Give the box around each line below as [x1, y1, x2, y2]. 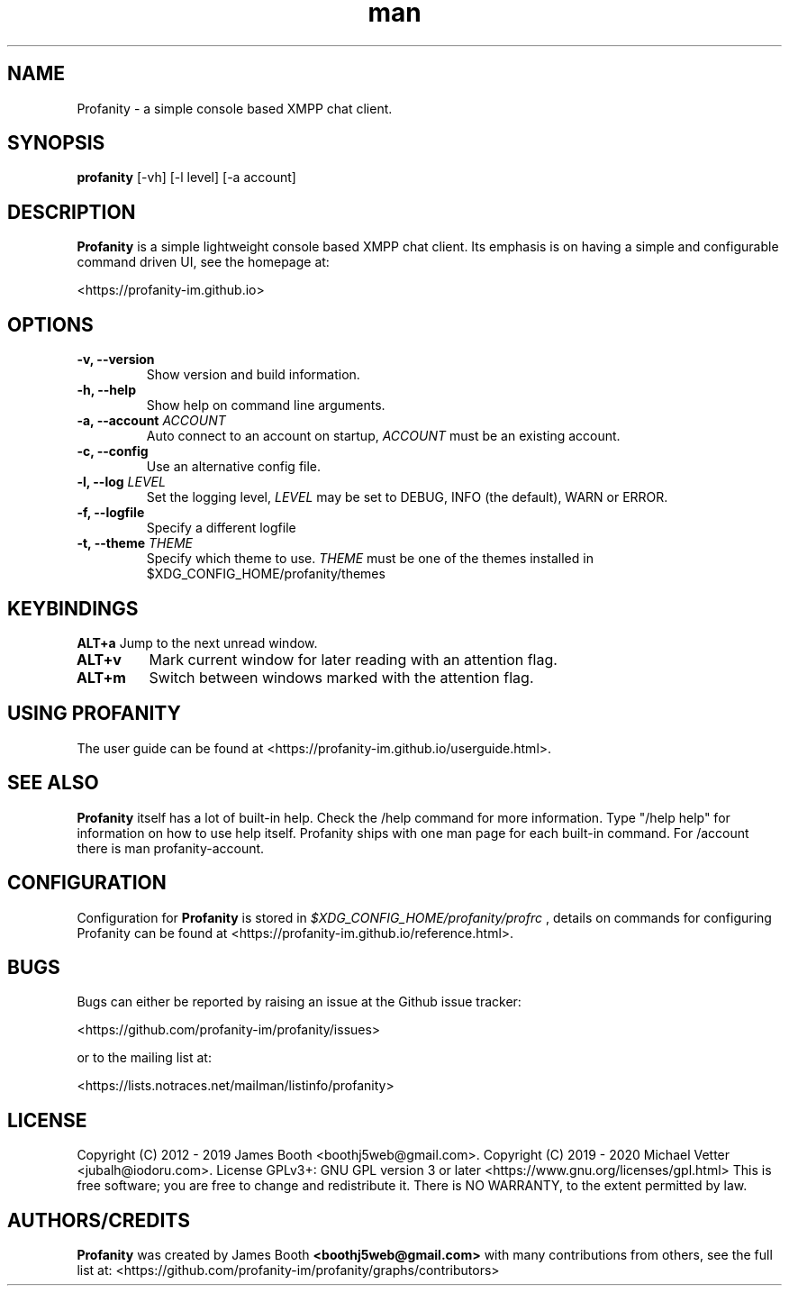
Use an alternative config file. [146, 459, 322, 475]
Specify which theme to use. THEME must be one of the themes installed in [146, 551, 594, 567]
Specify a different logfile [146, 520, 296, 536]
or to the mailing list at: [77, 1050, 212, 1066]
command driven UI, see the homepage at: [77, 254, 330, 270]
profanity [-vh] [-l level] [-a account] [77, 169, 296, 186]
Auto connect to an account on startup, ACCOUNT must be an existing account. [146, 428, 621, 444]
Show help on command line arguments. [146, 397, 385, 414]
